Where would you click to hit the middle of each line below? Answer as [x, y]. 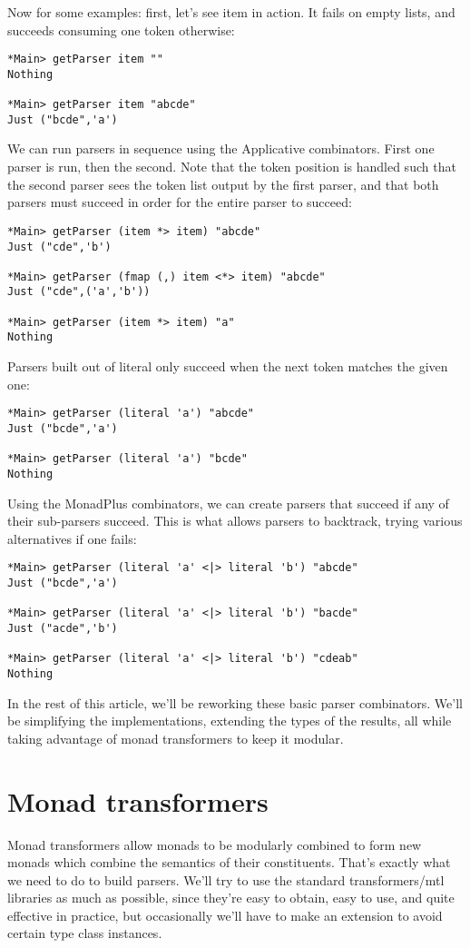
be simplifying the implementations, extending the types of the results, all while [230, 721]
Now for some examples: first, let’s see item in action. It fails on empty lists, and [231, 12]
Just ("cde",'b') [59, 247]
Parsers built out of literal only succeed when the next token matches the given [228, 366]
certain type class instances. [85, 933]
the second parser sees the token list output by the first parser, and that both [223, 184]
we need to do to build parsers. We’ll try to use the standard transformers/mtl [226, 879]
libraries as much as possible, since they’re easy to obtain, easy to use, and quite [231, 898]
